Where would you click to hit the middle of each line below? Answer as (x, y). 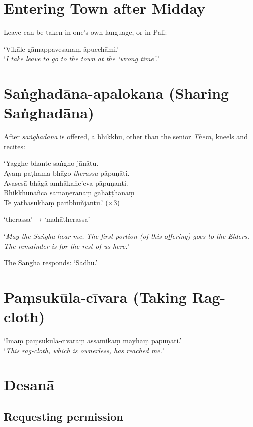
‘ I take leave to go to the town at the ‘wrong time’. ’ (82, 59)
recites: (15, 146)
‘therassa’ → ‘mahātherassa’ (47, 219)
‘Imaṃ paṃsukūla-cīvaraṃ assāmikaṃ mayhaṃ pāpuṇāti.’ (93, 341)
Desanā (29, 385)
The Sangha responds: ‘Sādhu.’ (51, 263)
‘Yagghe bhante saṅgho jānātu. (51, 163)
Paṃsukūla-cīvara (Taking (95, 297)
